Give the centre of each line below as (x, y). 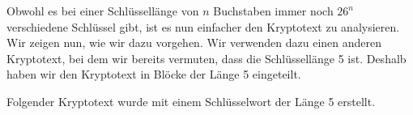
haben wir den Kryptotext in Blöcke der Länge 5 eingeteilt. (154, 74)
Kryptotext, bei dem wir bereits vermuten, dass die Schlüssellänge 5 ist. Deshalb (206, 58)
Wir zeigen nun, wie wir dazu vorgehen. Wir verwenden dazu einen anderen (194, 43)
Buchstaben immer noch (273, 11)
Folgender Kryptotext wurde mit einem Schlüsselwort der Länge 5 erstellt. (191, 101)
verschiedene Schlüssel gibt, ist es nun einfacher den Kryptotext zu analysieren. (203, 26)
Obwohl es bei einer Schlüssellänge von (103, 11)
